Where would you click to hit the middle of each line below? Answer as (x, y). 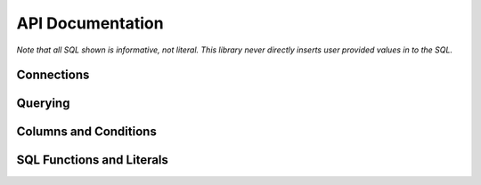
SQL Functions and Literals (93, 160)
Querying (43, 104)
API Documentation (90, 23)
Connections (53, 75)
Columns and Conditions (87, 132)
